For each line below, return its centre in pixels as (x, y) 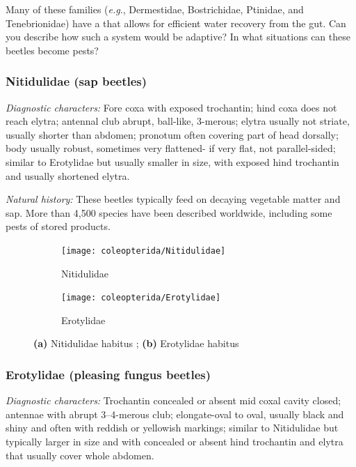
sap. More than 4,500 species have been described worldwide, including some (169, 212)
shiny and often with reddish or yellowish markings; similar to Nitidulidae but (172, 428)
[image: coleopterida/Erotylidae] (141, 298)
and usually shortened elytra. (68, 175)
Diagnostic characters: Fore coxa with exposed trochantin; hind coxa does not (171, 107)
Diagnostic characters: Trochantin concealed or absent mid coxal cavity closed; (173, 400)
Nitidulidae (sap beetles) (76, 81)
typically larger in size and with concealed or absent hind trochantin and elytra (175, 442)
